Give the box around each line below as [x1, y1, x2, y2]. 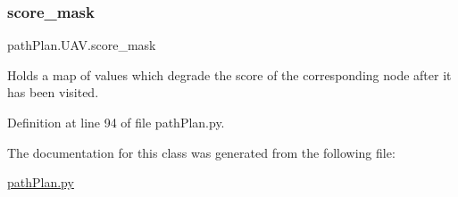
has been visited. [7, 83, 99, 102]
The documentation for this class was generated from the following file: [7, 143, 396, 161]
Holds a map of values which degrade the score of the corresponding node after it [7, 65, 452, 84]
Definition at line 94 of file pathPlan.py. [7, 113, 225, 131]
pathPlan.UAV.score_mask [7, 36, 156, 54]
